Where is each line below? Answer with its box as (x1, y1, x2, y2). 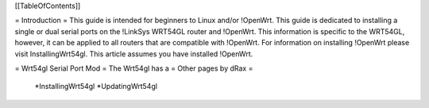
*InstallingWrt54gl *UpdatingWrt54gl (34, 82, 158, 91)
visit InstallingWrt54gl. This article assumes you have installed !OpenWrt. (14, 48, 253, 59)
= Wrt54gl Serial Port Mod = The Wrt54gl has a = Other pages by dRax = (14, 64, 253, 73)
